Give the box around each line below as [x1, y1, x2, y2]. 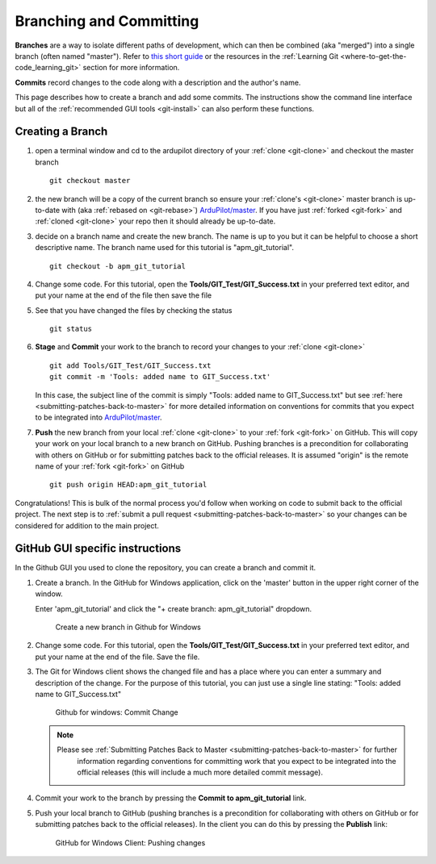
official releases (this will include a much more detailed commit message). [77, 767, 323, 777]
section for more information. [82, 63, 180, 73]
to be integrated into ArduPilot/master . [35, 412, 162, 423]
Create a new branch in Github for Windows [55, 622, 202, 632]
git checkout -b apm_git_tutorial [49, 261, 186, 270]
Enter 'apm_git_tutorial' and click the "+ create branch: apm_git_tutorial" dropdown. [35, 603, 312, 613]
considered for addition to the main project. [15, 520, 159, 530]
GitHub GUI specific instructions [15, 541, 182, 556]
